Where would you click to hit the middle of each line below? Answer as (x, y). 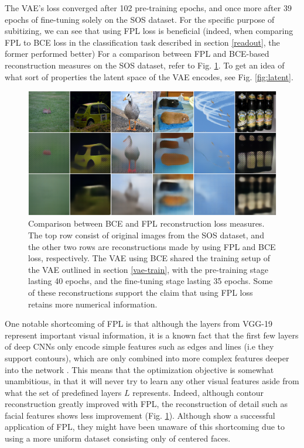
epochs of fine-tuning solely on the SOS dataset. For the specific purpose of (140, 19)
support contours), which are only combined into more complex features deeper (147, 358)
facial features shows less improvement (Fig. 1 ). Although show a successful (140, 415)
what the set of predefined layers (63, 392)
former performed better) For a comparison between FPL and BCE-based (137, 54)
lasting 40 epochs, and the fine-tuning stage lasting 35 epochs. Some (151, 281)
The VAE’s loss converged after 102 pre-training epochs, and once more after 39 (148, 8)
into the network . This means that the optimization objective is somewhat (139, 369)
